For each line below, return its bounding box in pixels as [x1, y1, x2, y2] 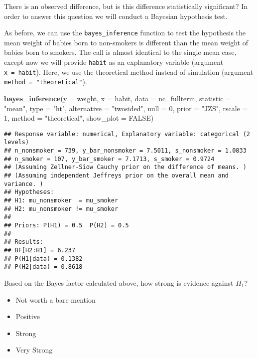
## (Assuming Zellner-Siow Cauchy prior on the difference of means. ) [4, 164, 247, 171]
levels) [4, 139, 29, 146]
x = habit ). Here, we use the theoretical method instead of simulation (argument [4, 66, 254, 77]
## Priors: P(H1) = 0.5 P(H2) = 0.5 [4, 222, 129, 229]
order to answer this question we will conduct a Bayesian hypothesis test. [4, 10, 228, 21]
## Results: [4, 238, 43, 246]
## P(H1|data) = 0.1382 [4, 255, 83, 262]
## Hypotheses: [4, 188, 54, 196]
